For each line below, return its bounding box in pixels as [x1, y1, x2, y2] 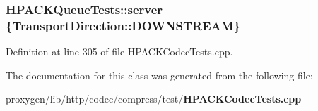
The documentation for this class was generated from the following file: [6, 67, 313, 82]
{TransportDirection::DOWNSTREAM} [6, 16, 241, 34]
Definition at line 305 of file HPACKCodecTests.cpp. [6, 44, 233, 59]
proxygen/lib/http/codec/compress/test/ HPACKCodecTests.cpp [6, 91, 302, 106]
